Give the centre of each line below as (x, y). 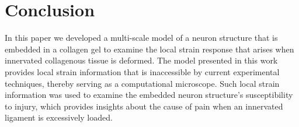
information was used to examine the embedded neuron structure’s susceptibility (149, 95)
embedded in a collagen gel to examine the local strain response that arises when (149, 49)
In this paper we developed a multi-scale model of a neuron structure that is (141, 38)
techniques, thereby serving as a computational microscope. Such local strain (142, 83)
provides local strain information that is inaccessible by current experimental (142, 71)
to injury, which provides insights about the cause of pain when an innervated (144, 106)
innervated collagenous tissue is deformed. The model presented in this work (141, 60)
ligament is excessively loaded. (59, 117)
